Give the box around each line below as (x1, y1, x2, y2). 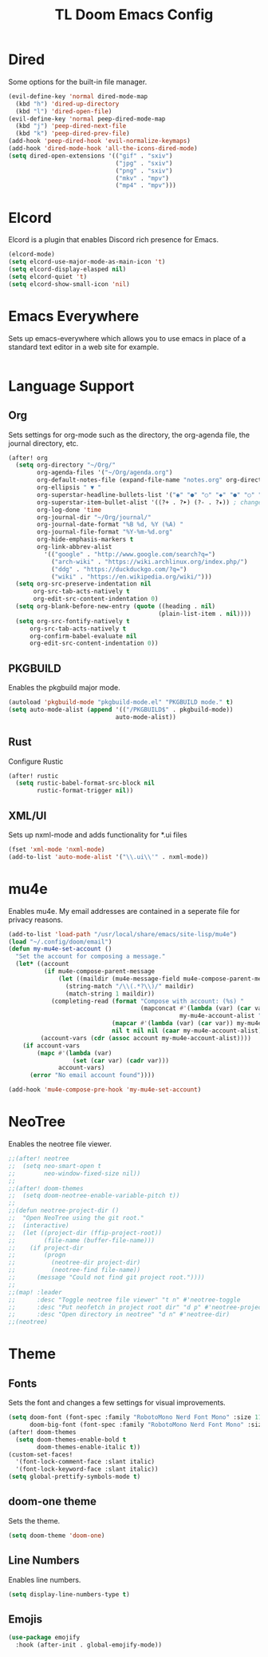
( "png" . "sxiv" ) (115, 166, 173, 175)
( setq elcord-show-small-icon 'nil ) (8, 280, 130, 288)
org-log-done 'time (37, 506, 102, 514)
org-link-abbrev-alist (37, 543, 112, 551)
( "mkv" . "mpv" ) (115, 174, 170, 182)
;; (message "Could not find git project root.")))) (8, 1274, 205, 1281)
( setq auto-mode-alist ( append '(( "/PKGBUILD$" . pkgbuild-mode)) (8, 705, 234, 713)
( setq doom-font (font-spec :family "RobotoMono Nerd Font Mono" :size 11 (8, 1413, 262, 1421)
